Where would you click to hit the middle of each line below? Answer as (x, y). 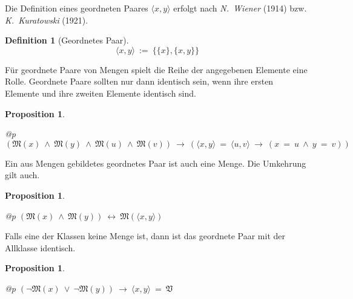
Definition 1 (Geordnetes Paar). (67, 40)
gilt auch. (22, 175)
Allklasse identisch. (40, 247)
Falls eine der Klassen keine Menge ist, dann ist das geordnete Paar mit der (145, 236)
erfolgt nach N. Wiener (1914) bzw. (240, 8)
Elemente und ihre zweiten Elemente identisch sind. (101, 93)
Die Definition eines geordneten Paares (77, 8)
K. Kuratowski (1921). (47, 20)
